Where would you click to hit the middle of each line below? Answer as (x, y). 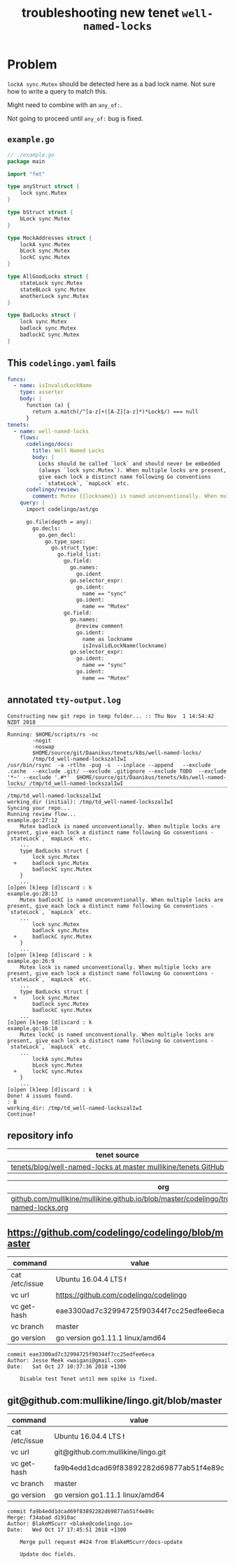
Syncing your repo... (39, 808)
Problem (32, 65)
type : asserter (42, 392)
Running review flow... (42, 814)
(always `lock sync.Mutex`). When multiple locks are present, (133, 470)
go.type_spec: (65, 541)
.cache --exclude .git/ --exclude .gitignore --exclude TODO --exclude (117, 771)
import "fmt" (26, 174)
